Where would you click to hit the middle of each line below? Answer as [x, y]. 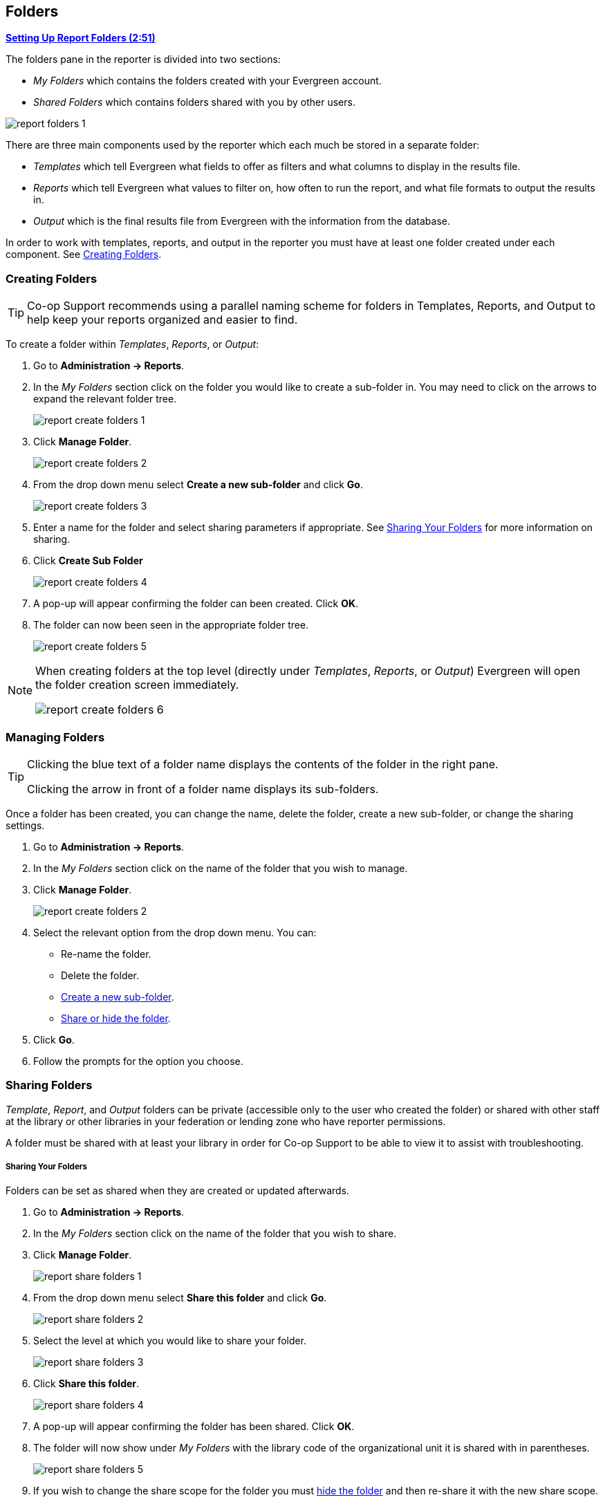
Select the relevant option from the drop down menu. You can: [175, 932]
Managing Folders [55, 737]
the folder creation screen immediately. [137, 685]
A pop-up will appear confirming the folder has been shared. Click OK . [194, 1427]
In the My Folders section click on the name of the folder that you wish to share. [215, 1234]
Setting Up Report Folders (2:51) [81, 38]
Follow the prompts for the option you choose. [138, 1061]
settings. [25, 825]
